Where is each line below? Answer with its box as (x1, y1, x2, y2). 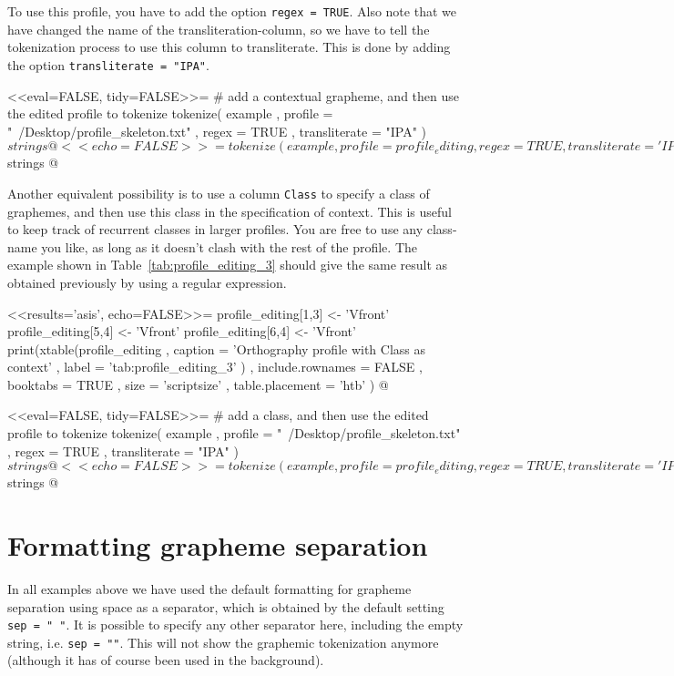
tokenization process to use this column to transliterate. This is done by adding (7, 37, 451, 56)
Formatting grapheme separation (7, 527, 428, 564)
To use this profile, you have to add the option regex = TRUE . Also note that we (7, 2, 456, 20)
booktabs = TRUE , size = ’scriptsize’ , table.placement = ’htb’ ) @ (7, 374, 389, 394)
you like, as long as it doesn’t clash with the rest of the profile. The (41, 237, 417, 256)
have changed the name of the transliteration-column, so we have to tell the (7, 19, 430, 38)
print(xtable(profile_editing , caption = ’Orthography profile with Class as (7, 339, 426, 358)
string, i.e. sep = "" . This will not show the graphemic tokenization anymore (7, 632, 439, 651)
